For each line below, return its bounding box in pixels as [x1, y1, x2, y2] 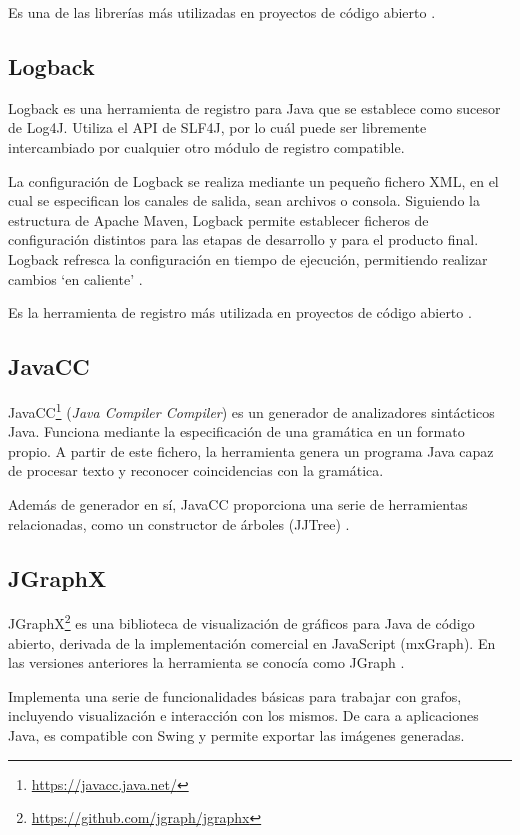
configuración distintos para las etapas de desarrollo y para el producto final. [8, 229, 479, 250]
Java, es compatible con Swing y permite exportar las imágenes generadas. [8, 724, 465, 745]
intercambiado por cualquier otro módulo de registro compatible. [8, 136, 405, 157]
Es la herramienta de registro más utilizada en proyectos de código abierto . [8, 302, 472, 323]
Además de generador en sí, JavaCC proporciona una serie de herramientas [8, 493, 468, 514]
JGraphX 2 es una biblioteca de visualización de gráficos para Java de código [8, 610, 475, 634]
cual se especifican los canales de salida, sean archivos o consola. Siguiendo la [8, 190, 480, 211]
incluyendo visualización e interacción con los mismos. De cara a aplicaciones [8, 705, 479, 726]
